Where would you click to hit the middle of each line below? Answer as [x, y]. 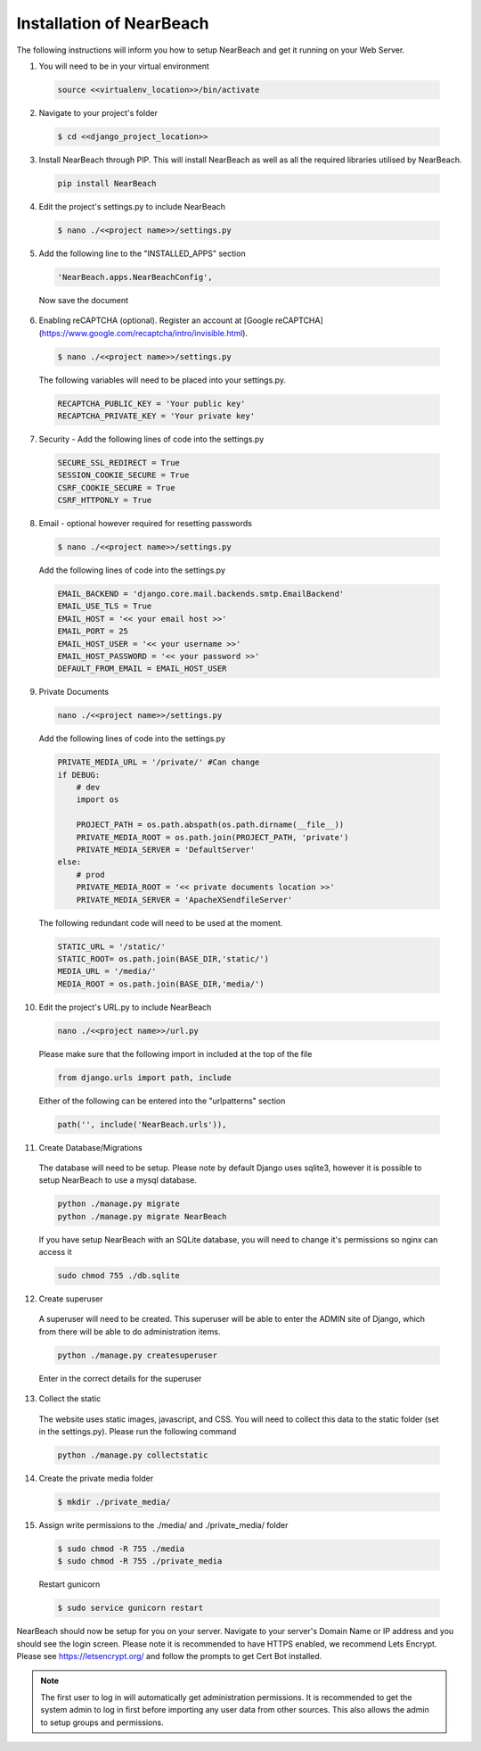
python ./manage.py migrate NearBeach [142, 1216]
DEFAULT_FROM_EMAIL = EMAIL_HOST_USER [142, 669]
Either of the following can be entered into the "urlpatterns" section [162, 1101]
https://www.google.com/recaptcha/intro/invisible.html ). [145, 333]
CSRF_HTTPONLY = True [105, 500]
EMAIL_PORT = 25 [93, 632]
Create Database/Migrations [90, 1147]
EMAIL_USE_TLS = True [105, 606]
